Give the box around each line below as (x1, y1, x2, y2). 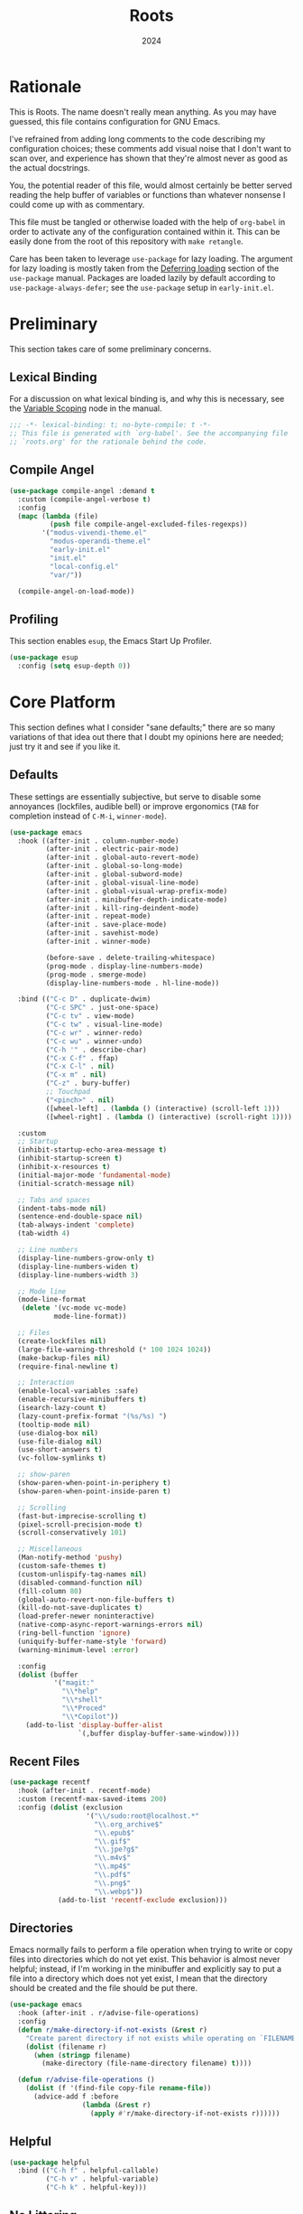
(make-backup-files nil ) (17, 1353, 111, 1362)
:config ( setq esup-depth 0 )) (17, 661, 131, 671)
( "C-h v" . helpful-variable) (45, 2174, 160, 2184)
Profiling (9, 612, 59, 627)
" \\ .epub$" (94, 1828, 135, 1837)
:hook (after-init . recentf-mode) (17, 1786, 151, 1796)
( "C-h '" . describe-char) (45, 1045, 147, 1054)
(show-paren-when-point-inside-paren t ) (17, 1487, 171, 1496)
